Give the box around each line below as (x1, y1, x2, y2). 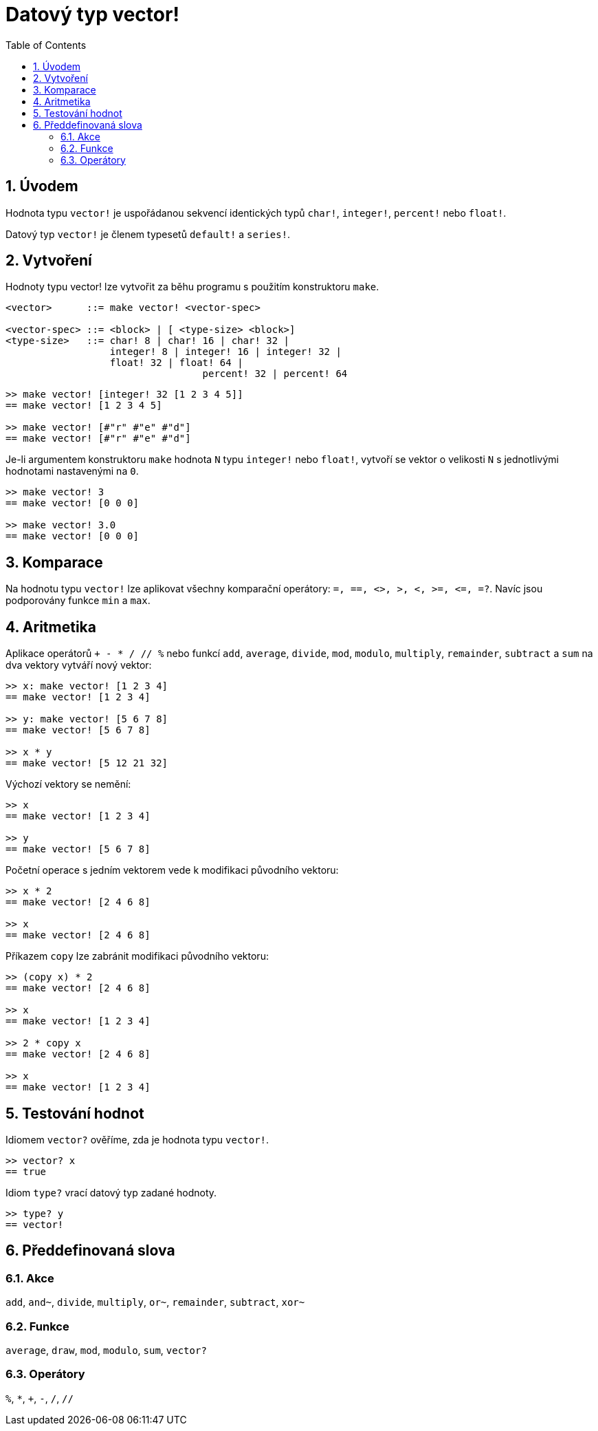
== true (5, 1165, 47, 1177)
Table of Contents (5, 39, 87, 51)
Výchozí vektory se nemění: (5, 778, 131, 790)
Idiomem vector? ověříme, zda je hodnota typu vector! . (5, 1133, 269, 1145)
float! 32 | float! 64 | (109, 357, 243, 369)
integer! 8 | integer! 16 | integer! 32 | (109, 346, 342, 358)
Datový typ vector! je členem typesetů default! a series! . (5, 228, 291, 240)
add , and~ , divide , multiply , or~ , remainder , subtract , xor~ (5, 1296, 305, 1309)
